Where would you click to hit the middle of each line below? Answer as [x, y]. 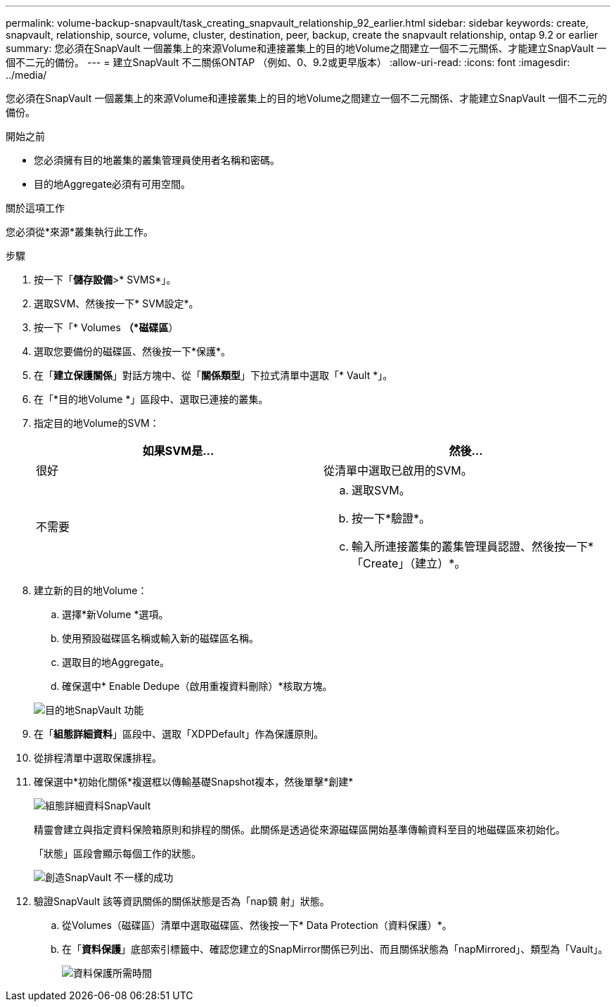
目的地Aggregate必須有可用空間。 [113, 184]
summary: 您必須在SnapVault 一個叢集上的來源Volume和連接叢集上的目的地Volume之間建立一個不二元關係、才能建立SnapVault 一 [306, 48]
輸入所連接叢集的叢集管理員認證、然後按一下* [473, 546]
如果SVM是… [178, 451]
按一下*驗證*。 [391, 518]
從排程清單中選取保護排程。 [98, 758]
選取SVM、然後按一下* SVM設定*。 [116, 303]
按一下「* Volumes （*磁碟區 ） [106, 327]
